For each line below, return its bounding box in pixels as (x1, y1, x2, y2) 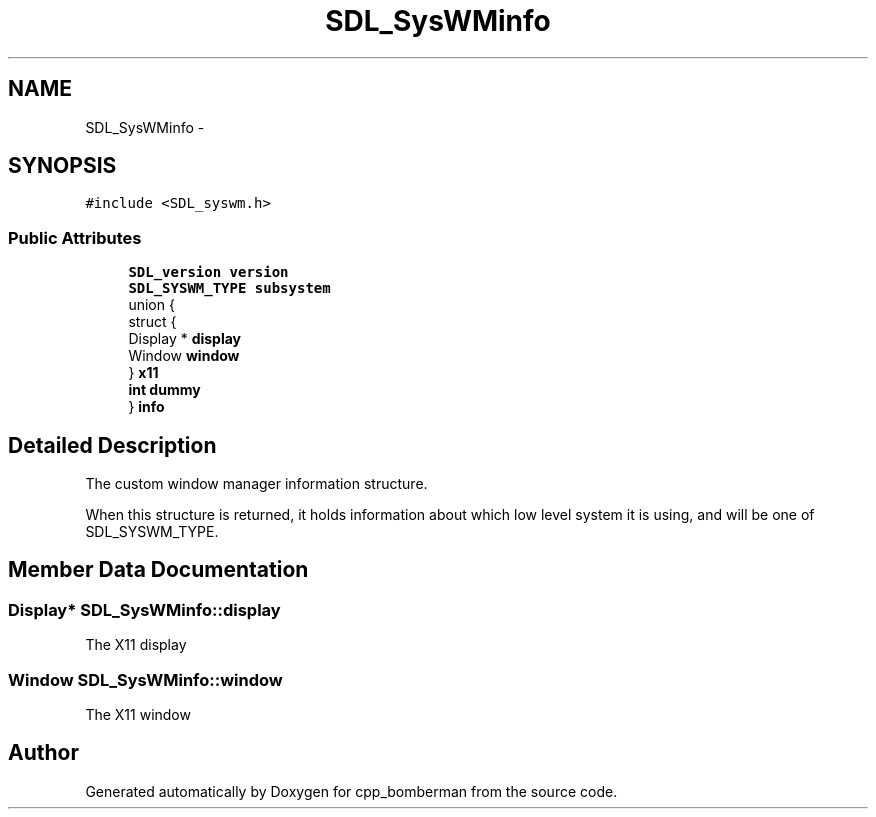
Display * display (128, 330, 242, 348)
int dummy (128, 381, 201, 399)
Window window (128, 347, 240, 365)
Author (8, 740, 79, 766)
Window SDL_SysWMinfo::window (8, 669, 283, 690)
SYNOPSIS (8, 153, 117, 179)
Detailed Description (8, 432, 217, 458)
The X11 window (85, 706, 191, 723)
